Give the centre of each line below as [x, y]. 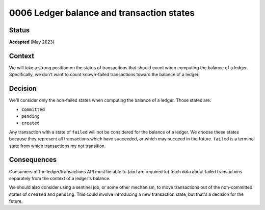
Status [19, 30]
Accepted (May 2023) [32, 42]
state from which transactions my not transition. [57, 146]
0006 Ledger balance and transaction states [102, 13]
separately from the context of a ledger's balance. [60, 178]
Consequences [33, 160]
